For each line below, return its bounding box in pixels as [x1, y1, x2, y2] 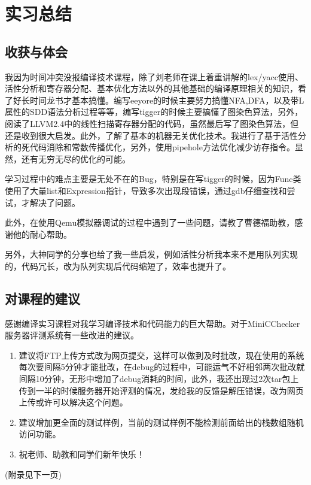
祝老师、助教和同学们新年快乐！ [19, 448, 145, 460]
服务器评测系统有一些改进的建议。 [5, 329, 139, 341]
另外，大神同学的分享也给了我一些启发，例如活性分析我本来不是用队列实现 [5, 248, 298, 260]
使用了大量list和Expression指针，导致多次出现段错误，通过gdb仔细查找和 [5, 184, 287, 196]
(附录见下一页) [5, 468, 62, 480]
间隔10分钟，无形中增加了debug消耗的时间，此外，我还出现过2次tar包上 [19, 372, 299, 385]
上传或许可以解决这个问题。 [19, 396, 128, 408]
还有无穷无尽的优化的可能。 [21, 152, 130, 165]
